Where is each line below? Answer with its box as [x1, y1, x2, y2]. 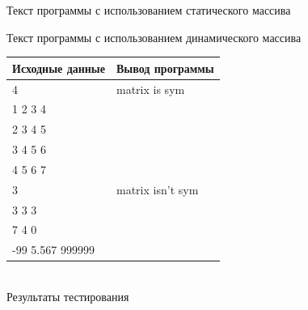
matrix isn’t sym [116, 180, 199, 197]
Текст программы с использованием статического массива [6, 2, 291, 18]
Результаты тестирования [6, 287, 129, 304]
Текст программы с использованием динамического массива [6, 28, 302, 45]
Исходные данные [12, 59, 105, 76]
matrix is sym [116, 80, 185, 97]
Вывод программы [116, 59, 214, 76]
